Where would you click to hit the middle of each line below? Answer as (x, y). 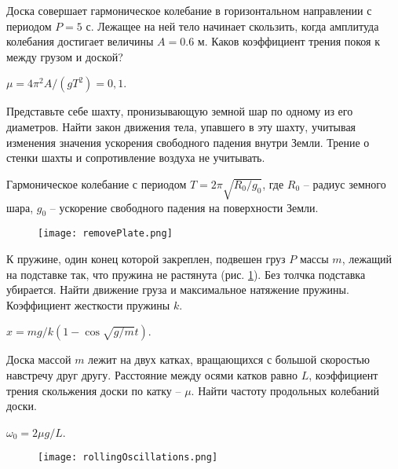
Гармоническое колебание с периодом (97, 183)
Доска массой (39, 359)
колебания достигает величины (80, 41)
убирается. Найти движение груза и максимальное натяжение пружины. (178, 289)
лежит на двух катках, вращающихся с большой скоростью (229, 359)
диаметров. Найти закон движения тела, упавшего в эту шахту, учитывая (181, 126)
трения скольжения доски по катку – (94, 390)
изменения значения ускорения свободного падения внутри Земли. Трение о (188, 142)
